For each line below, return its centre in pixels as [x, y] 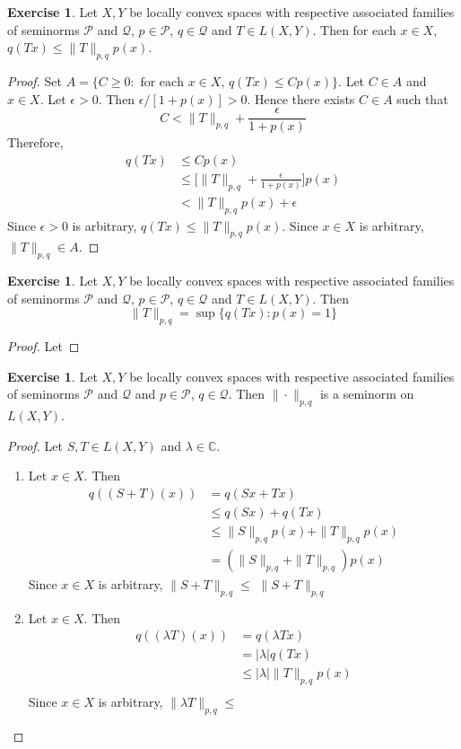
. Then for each [354, 29]
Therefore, [35, 142]
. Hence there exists [301, 98]
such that [422, 98]
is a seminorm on [367, 394]
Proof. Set [35, 80]
